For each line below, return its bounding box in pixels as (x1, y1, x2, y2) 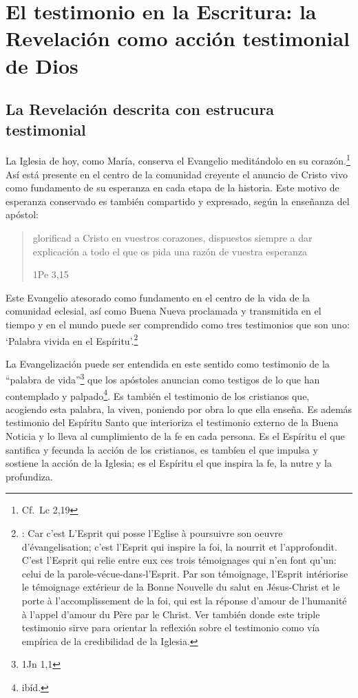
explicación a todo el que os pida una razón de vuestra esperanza (32, 244, 307, 258)
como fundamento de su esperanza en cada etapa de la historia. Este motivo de (6, 180, 339, 195)
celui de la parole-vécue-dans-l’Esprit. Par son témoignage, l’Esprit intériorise (21, 566, 348, 580)
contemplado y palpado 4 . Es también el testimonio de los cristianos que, (6, 386, 310, 403)
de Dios (6, 51, 78, 79)
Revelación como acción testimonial (6, 24, 350, 52)
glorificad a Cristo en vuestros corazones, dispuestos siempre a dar (32, 230, 313, 244)
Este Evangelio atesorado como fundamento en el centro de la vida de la (6, 290, 310, 304)
